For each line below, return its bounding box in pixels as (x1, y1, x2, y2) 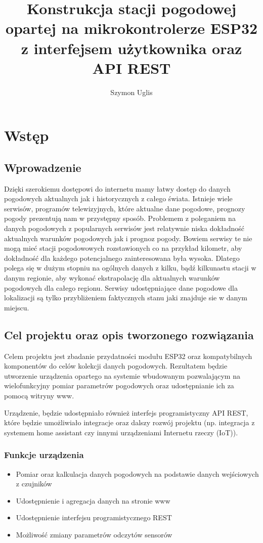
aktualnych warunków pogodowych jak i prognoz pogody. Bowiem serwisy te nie (4, 233, 252, 243)
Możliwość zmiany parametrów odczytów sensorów (16, 529, 172, 539)
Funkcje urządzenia (4, 448, 84, 461)
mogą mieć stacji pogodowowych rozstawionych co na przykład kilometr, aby (4, 243, 242, 253)
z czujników (16, 478, 52, 489)
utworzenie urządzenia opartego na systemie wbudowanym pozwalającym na (4, 370, 240, 381)
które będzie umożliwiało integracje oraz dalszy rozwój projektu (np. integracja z (4, 417, 255, 428)
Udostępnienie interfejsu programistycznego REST (16, 512, 172, 523)
